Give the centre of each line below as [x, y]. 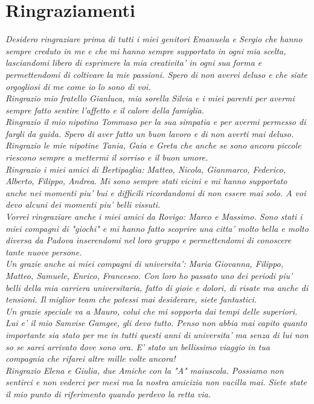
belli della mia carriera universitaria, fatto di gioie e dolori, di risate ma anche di [157, 287]
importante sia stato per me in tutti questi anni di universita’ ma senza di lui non [157, 334]
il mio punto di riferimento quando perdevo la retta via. [108, 393]
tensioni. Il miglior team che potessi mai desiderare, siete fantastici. [131, 299]
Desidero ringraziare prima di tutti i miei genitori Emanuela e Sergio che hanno [154, 39]
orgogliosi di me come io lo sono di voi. [78, 86]
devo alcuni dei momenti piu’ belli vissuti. [83, 204]
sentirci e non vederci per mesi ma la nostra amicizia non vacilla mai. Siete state [156, 382]
